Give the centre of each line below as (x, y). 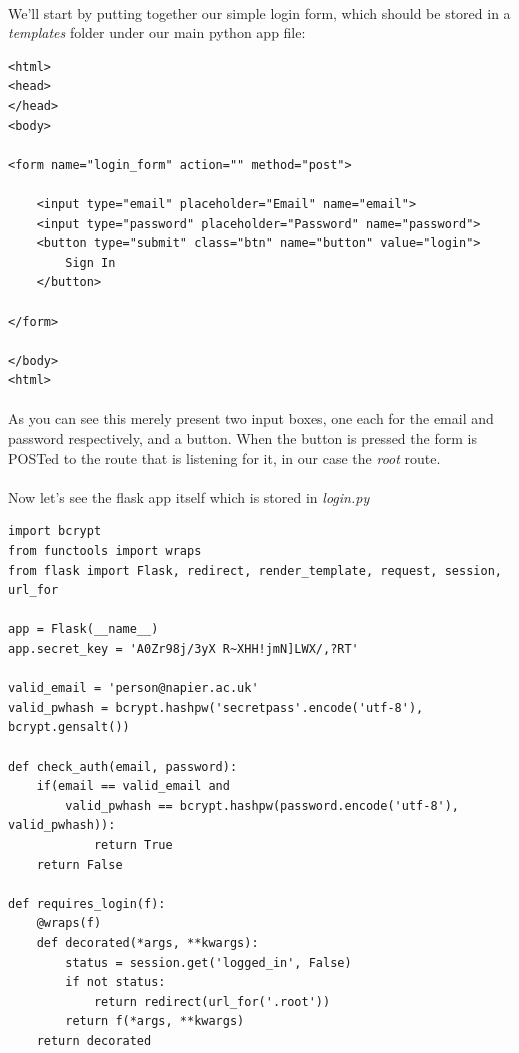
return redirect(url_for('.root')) (212, 1001)
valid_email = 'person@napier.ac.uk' (133, 688)
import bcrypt (55, 531)
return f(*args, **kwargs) (155, 1021)
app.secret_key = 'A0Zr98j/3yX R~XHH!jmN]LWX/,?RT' (183, 649)
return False (79, 864)
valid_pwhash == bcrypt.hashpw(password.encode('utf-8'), (262, 805)
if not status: (115, 982)
